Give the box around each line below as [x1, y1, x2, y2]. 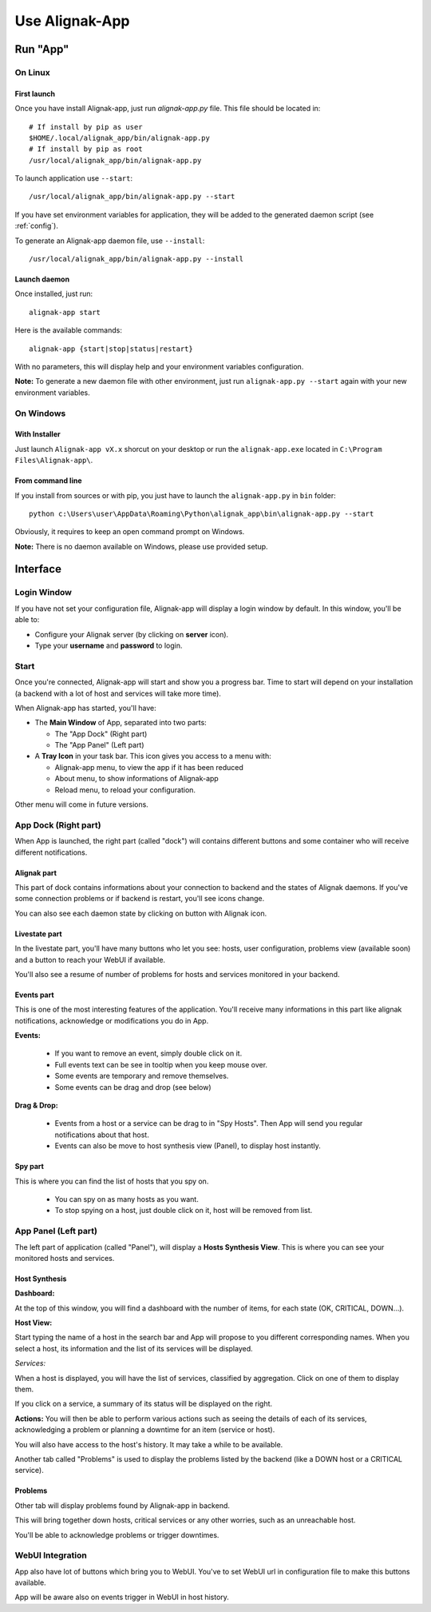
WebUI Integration [14, 1550, 87, 1561]
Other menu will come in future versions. [14, 800, 149, 809]
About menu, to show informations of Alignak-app [54, 774, 219, 784]
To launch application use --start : [14, 174, 133, 183]
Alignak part [14, 868, 57, 877]
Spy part [14, 1162, 44, 1171]
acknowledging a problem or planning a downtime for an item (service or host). [14, 1425, 275, 1434]
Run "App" [14, 42, 69, 56]
